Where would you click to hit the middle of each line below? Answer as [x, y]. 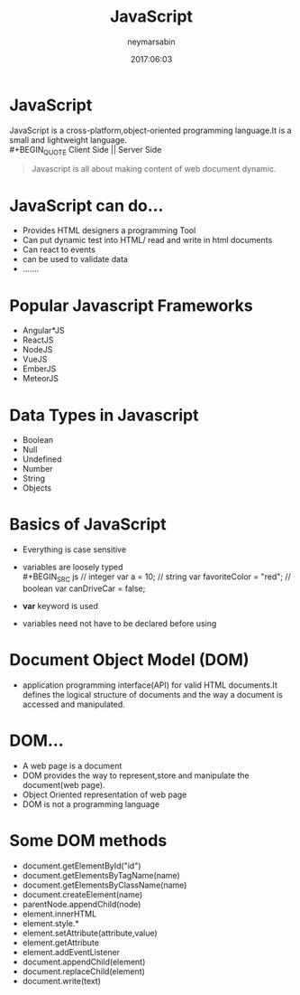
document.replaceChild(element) [84, 971]
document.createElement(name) [82, 894]
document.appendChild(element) [84, 962]
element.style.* [50, 923]
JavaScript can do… [86, 206]
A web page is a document [72, 765]
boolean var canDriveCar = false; [84, 588]
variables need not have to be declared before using [119, 624]
